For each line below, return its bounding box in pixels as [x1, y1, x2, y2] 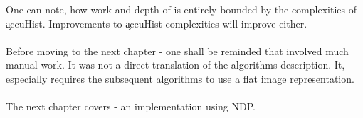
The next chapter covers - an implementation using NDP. [6, 99, 256, 114]
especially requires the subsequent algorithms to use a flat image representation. [6, 71, 354, 85]
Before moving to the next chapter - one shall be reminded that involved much [6, 43, 349, 58]
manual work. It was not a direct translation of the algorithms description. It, [6, 57, 345, 72]
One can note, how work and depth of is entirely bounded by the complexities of [6, 2, 357, 16]
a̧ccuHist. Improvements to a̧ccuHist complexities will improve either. [6, 16, 307, 30]
